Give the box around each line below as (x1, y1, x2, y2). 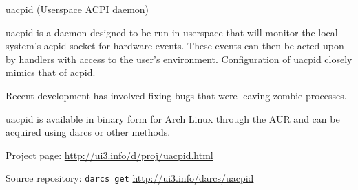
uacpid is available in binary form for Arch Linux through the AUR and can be (6, 111, 340, 126)
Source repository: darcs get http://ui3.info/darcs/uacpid (6, 171, 254, 185)
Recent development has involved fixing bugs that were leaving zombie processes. (6, 88, 347, 102)
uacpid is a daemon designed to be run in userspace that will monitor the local (6, 25, 338, 39)
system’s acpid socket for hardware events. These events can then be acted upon (6, 38, 344, 53)
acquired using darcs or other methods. (6, 125, 171, 139)
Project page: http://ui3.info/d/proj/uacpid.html (6, 147, 213, 162)
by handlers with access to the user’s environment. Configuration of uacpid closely (6, 51, 352, 66)
